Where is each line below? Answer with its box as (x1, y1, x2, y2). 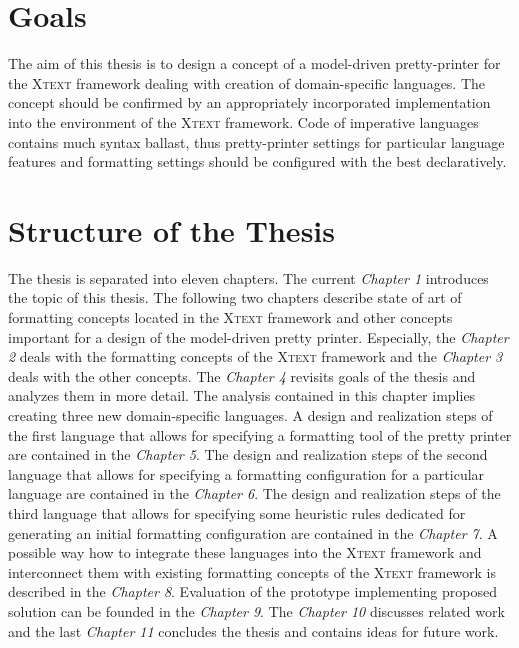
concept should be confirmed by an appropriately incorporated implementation (8, 92, 491, 113)
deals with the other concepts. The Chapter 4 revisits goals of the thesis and (8, 365, 476, 386)
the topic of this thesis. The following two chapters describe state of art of (8, 287, 462, 308)
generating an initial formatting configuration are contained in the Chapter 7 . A (8, 522, 498, 543)
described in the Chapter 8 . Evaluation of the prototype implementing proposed (8, 581, 497, 602)
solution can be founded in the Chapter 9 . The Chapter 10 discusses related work (8, 600, 505, 621)
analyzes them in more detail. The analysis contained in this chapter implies (8, 385, 476, 406)
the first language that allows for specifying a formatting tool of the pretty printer (8, 424, 512, 445)
